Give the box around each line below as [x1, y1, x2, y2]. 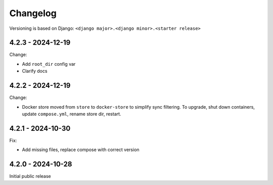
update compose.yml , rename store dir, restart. [22, 111, 121, 117]
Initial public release [9, 173, 52, 179]
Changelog [9, 8, 57, 19]
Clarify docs [22, 68, 48, 74]
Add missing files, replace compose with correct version [22, 147, 140, 153]
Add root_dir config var [22, 61, 76, 67]
